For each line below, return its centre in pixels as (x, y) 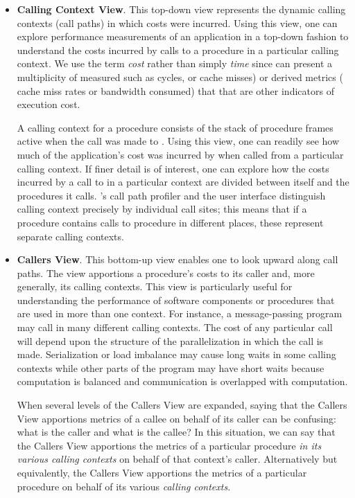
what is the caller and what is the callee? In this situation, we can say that (176, 432)
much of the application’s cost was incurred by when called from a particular (180, 154)
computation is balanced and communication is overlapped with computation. (182, 381)
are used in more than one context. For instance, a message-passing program (180, 313)
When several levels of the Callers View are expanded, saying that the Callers (182, 405)
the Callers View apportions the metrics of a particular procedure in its (169, 445)
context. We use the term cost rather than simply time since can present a (175, 63)
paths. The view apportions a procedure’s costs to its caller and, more (166, 273)
